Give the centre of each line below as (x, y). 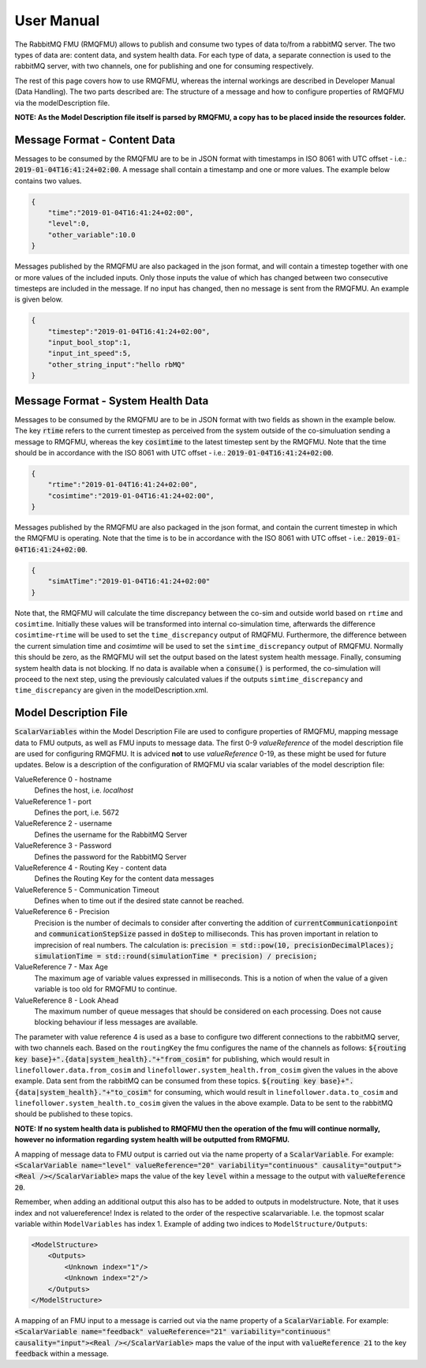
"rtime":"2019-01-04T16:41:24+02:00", (123, 485)
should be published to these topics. (74, 1114)
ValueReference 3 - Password (63, 845)
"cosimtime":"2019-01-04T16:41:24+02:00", (131, 496)
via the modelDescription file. (62, 103)
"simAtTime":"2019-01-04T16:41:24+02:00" (129, 581)
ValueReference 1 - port (53, 801)
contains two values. (48, 181)
